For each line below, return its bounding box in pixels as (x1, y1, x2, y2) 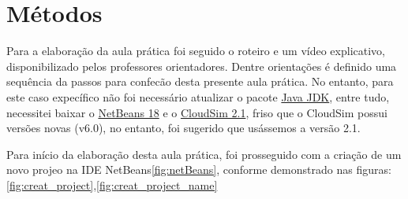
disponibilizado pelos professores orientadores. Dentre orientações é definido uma (6, 57, 397, 74)
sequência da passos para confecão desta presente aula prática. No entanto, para (6, 73, 394, 90)
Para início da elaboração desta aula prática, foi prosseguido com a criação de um (6, 146, 402, 162)
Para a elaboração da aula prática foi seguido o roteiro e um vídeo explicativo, (6, 42, 385, 59)
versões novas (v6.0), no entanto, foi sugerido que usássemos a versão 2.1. (6, 120, 361, 136)
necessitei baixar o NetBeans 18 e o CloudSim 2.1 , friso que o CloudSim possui (6, 104, 387, 120)
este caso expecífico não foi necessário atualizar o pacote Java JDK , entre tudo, (6, 88, 390, 105)
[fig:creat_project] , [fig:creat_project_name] (6, 176, 218, 193)
